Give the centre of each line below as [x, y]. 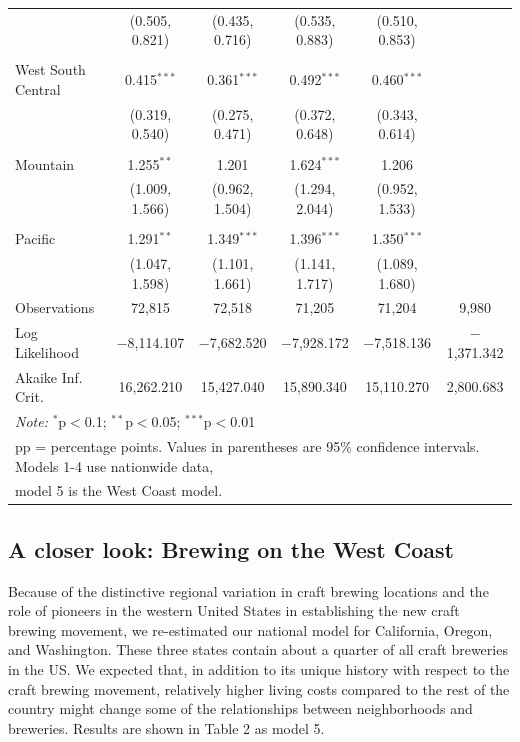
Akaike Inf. [49, 376]
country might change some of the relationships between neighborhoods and [240, 708]
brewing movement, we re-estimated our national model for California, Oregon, [250, 629]
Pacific [35, 238]
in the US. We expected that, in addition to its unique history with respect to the [259, 669]
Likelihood [47, 351]
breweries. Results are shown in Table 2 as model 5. [166, 727]
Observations [55, 307]
